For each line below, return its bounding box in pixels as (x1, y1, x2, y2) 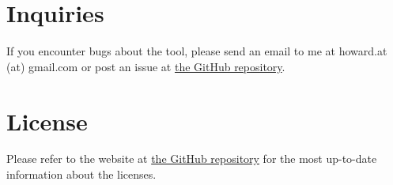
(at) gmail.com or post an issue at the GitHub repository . (6, 58, 285, 74)
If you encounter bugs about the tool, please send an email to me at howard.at (6, 43, 387, 59)
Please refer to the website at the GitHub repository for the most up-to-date (6, 150, 377, 167)
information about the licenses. (6, 166, 157, 183)
